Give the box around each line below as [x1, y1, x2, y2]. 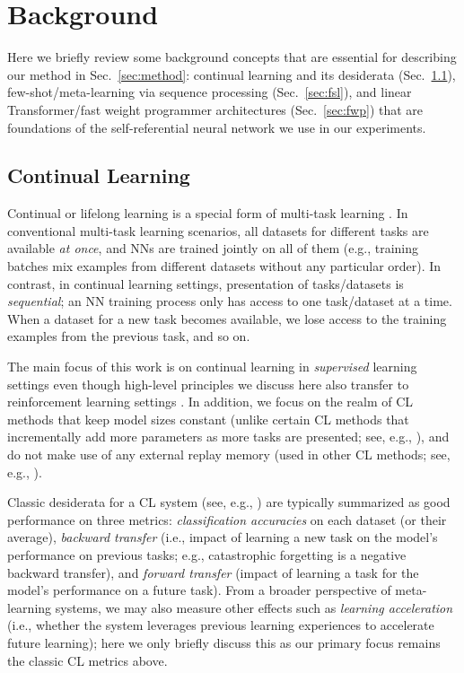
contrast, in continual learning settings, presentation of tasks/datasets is [7, 274, 404, 293]
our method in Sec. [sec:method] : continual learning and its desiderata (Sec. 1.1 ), [7, 65, 456, 83]
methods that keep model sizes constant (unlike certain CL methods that [7, 409, 409, 428]
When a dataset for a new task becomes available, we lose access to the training [7, 309, 447, 328]
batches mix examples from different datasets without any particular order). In [7, 257, 442, 275]
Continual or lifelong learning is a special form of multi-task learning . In [7, 204, 408, 223]
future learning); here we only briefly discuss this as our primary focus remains [7, 633, 441, 651]
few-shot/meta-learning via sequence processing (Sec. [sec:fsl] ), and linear [7, 83, 412, 101]
